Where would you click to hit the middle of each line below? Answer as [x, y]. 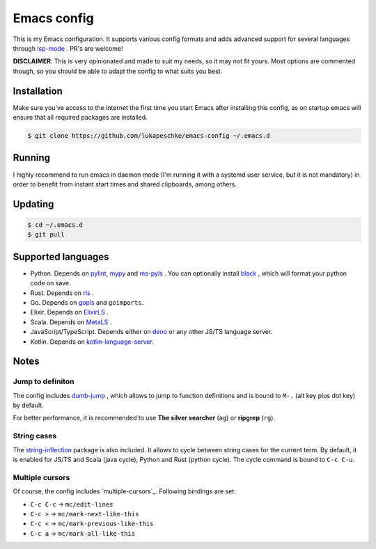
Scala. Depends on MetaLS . [71, 322]
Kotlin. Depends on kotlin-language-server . [92, 342]
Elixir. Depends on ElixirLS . [69, 312]
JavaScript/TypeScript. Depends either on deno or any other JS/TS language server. [151, 332]
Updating [33, 204]
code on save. [50, 283]
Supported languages [61, 256]
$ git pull [46, 234]
